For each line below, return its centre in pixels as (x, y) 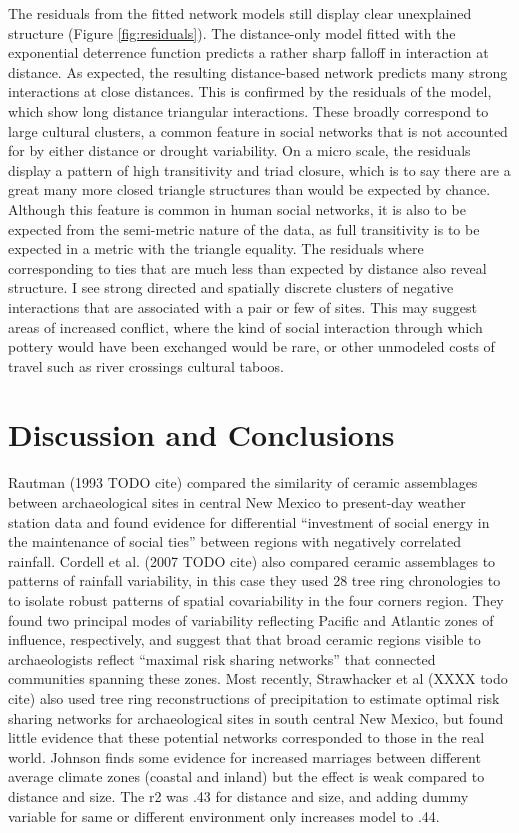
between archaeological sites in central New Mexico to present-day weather (237, 502)
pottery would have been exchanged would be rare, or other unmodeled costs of (251, 346)
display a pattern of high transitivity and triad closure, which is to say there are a (259, 169)
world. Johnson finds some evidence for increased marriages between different (244, 756)
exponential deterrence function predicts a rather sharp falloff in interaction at (248, 52)
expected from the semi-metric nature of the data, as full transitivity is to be (244, 228)
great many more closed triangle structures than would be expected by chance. (249, 189)
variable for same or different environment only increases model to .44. (224, 815)
